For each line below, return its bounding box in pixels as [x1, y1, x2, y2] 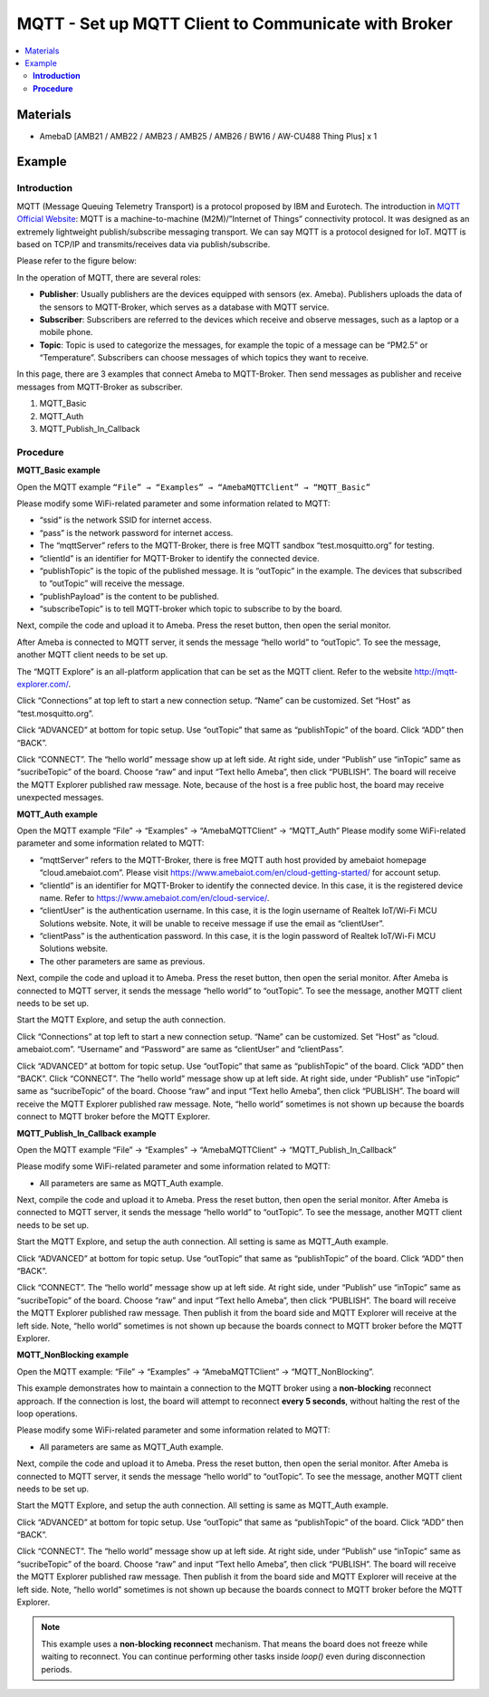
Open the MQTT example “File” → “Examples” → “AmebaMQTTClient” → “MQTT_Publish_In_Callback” [16, 1144, 397, 1155]
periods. [41, 1663, 72, 1674]
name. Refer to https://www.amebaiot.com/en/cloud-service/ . [39, 892, 270, 903]
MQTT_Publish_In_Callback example [16, 1127, 158, 1138]
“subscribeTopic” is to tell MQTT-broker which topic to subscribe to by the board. [39, 603, 343, 615]
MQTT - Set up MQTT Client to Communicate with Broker [16, 14, 453, 34]
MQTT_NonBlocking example [16, 1349, 129, 1360]
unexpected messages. [16, 792, 104, 803]
